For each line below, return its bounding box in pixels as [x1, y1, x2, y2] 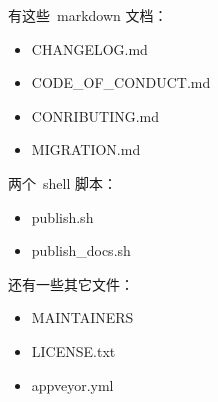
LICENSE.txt [31, 340, 116, 361]
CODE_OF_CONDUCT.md [31, 72, 211, 93]
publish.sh [31, 206, 94, 227]
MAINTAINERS [31, 307, 134, 328]
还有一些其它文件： [8, 273, 134, 294]
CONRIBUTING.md [31, 105, 160, 126]
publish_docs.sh [31, 240, 131, 261]
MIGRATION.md [31, 139, 141, 160]
